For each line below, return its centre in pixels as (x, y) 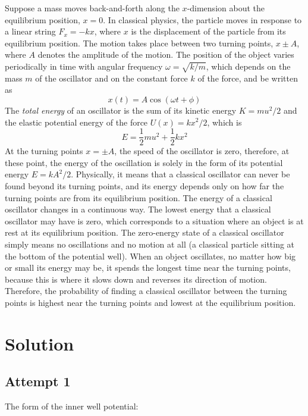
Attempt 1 (38, 381)
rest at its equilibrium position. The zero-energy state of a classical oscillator (144, 232)
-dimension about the (226, 8)
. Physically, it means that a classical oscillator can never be (180, 174)
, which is (224, 122)
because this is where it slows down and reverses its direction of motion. (136, 279)
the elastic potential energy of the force (76, 122)
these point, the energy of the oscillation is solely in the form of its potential (144, 162)
